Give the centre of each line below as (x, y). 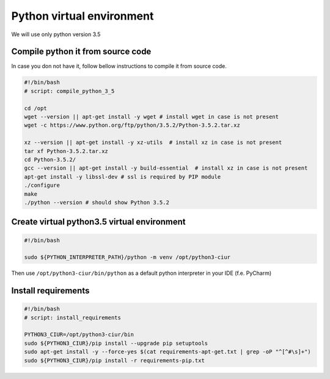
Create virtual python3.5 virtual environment (98, 222)
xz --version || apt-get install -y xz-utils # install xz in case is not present (153, 143)
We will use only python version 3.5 (56, 34)
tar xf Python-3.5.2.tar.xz (66, 151)
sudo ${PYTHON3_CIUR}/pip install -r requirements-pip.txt (114, 360)
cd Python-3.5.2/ (50, 159)
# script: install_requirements (73, 317)
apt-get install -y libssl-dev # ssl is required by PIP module (123, 177)
